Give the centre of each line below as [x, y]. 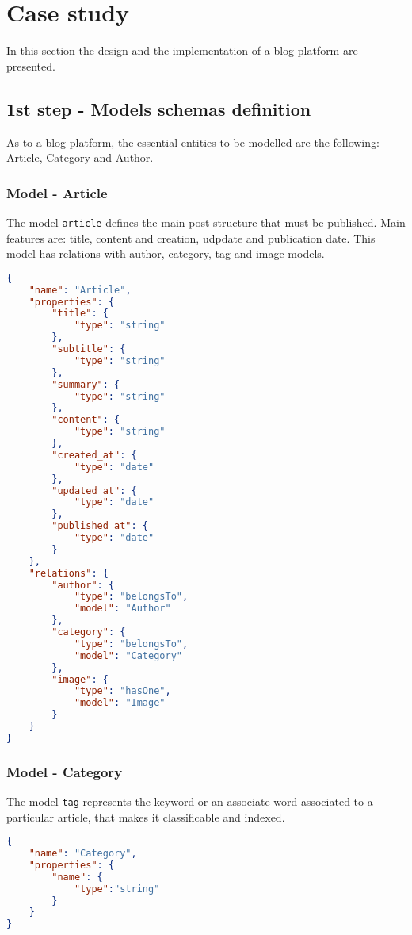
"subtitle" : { [89, 349]
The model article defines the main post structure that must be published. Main [206, 222]
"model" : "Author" [122, 609]
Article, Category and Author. [80, 157]
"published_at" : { [100, 526]
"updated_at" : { [94, 490]
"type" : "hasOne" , [122, 691]
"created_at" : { [94, 455]
